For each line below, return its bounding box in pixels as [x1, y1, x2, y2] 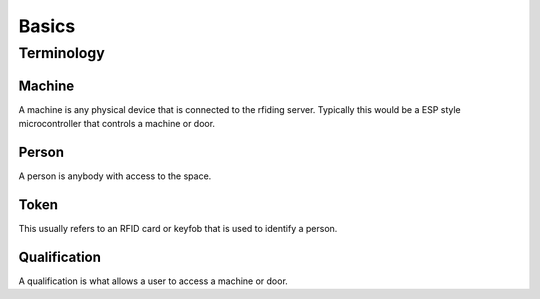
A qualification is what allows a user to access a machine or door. [18, 275, 289, 287]
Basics [18, 15, 76, 37]
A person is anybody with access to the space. [18, 170, 212, 182]
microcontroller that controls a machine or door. [18, 118, 215, 130]
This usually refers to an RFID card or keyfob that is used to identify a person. [18, 222, 338, 234]
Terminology [18, 44, 105, 62]
